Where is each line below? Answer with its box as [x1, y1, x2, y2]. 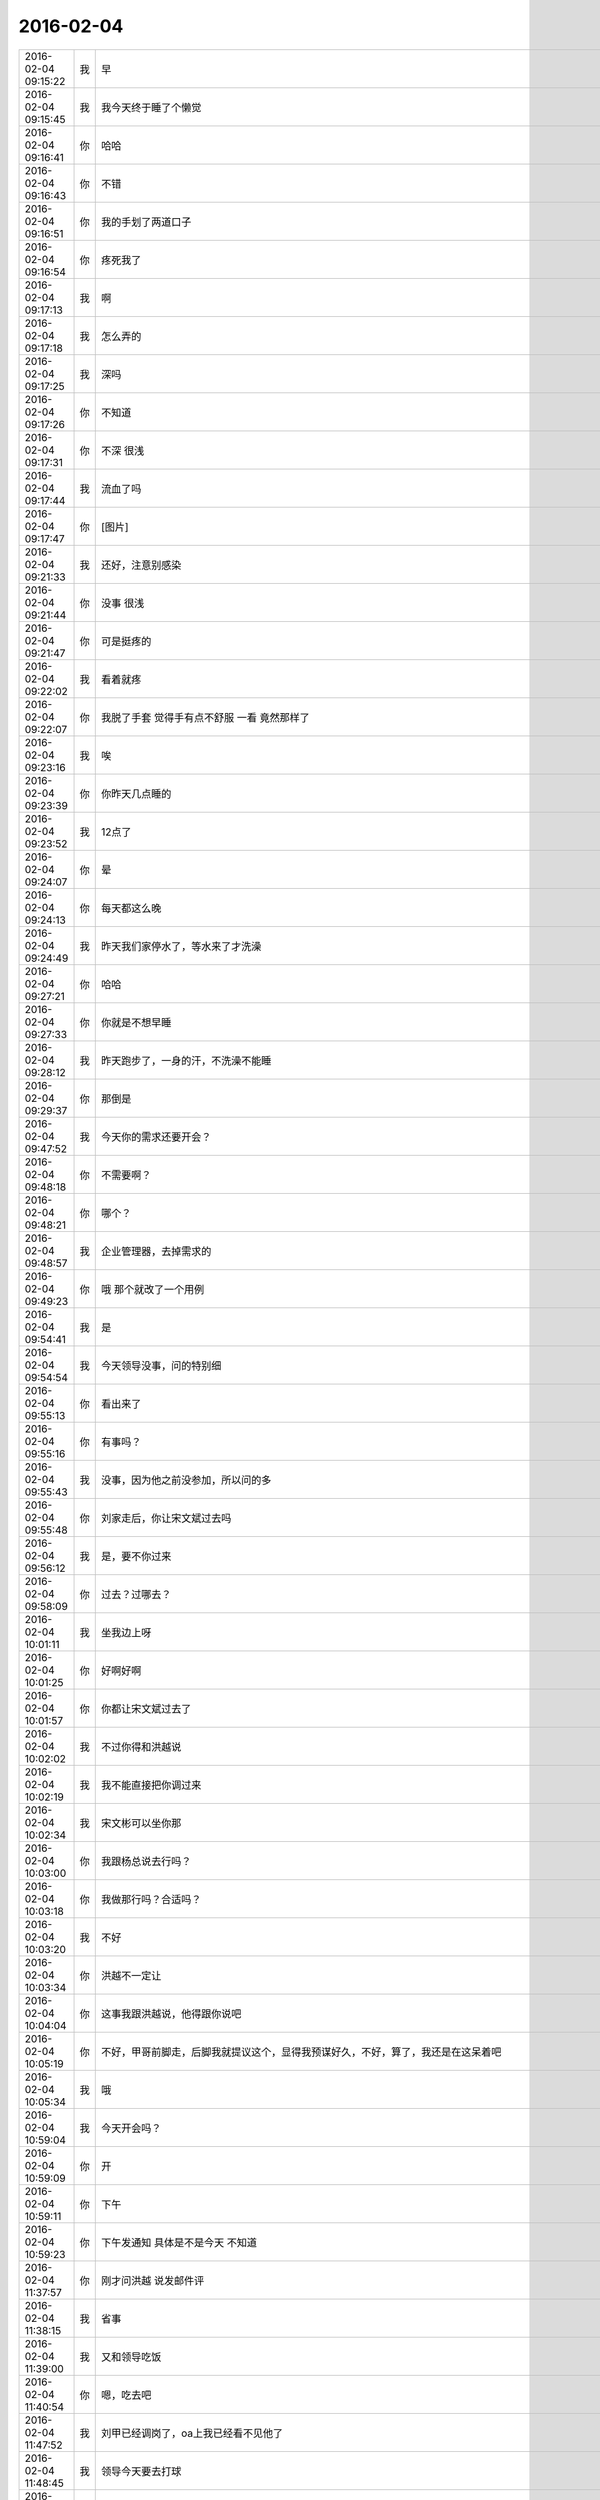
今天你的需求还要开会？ [101, 1130, 212, 1144]
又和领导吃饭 [101, 2350, 162, 2364]
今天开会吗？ [101, 2121, 162, 2135]
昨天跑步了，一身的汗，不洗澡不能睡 [101, 1053, 272, 1067]
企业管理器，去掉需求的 [101, 1244, 212, 1258]
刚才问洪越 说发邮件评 [101, 2273, 205, 2287]
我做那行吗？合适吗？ [101, 1892, 202, 1906]
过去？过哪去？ [101, 1587, 172, 1601]
